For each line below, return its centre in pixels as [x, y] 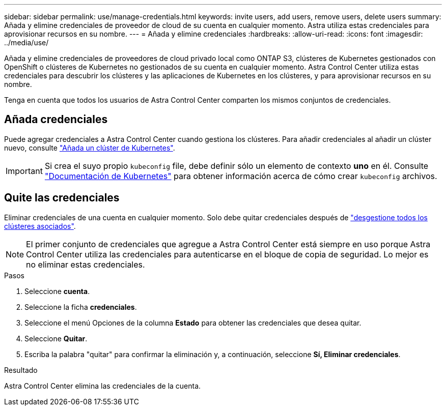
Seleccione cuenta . [57, 291]
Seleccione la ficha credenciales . [81, 307]
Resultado [21, 370]
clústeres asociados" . [40, 226]
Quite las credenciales [62, 198]
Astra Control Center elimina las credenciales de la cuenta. [103, 386]
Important [24, 171]
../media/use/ [26, 42]
